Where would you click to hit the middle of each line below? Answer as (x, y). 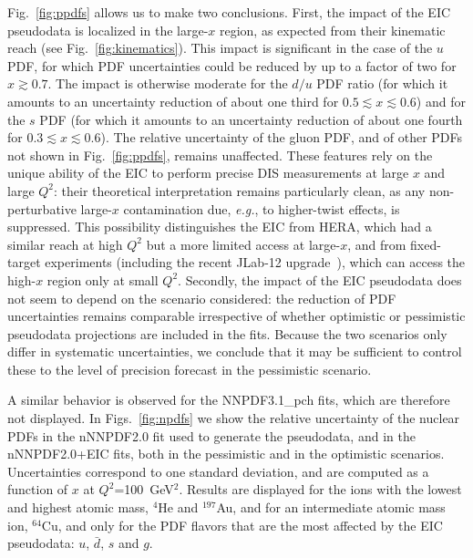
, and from (377, 244)
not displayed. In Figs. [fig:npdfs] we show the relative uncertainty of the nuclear (234, 418)
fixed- (426, 244)
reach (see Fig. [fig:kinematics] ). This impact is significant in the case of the (220, 48)
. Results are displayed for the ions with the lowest (320, 489)
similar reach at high (65, 244)
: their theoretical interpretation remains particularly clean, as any (240, 190)
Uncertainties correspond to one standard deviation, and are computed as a (218, 471)
